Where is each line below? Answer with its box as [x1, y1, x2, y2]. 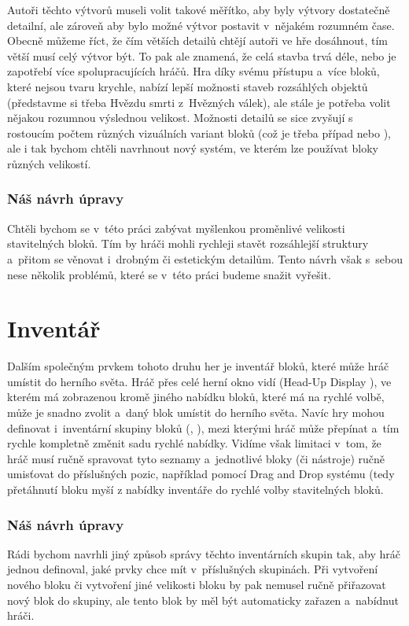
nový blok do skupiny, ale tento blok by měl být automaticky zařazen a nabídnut [7, 591, 399, 608]
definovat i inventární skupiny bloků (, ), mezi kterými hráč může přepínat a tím [7, 419, 400, 436]
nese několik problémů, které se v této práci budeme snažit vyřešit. [7, 266, 331, 282]
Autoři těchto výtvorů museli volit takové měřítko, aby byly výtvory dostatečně [7, 2, 390, 17]
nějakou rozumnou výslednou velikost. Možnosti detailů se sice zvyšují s [7, 109, 353, 126]
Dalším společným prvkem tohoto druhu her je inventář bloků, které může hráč [7, 358, 389, 374]
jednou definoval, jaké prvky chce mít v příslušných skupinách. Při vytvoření [7, 561, 378, 577]
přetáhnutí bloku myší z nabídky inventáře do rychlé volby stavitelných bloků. [7, 481, 384, 497]
